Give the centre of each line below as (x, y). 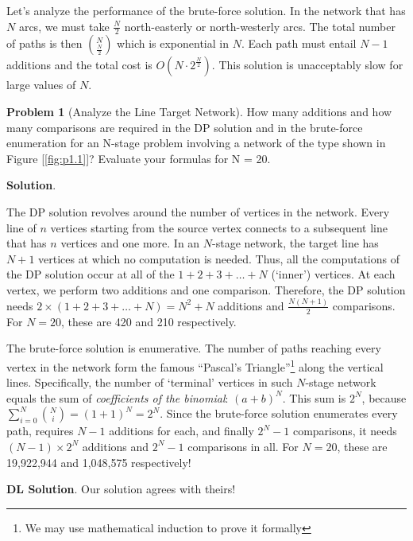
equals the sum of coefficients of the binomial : (118, 397)
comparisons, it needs (345, 431)
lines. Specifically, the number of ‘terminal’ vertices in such (150, 382)
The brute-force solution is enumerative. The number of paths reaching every (194, 348)
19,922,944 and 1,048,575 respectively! (99, 462)
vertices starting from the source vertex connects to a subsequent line (219, 227)
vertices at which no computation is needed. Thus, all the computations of (219, 258)
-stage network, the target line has (295, 243)
